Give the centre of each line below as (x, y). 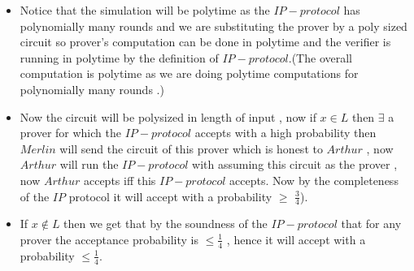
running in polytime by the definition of (119, 57)
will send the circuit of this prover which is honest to (191, 148)
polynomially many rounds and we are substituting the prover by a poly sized (214, 26)
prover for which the (70, 133)
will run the (89, 164)
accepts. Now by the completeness (314, 180)
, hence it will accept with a (296, 239)
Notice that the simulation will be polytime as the (145, 10)
